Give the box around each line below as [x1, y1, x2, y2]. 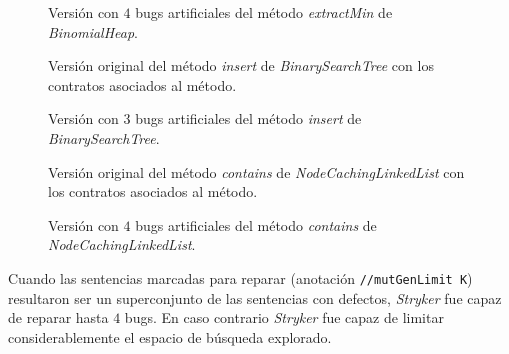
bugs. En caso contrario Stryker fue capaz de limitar [124, 307, 444, 328]
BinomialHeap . [48, 21, 139, 42]
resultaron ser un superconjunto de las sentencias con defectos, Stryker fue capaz [8, 287, 502, 308]
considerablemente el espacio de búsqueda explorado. [8, 326, 332, 347]
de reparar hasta [8, 307, 109, 328]
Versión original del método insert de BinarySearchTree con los [48, 55, 434, 76]
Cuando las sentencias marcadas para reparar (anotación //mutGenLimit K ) [8, 267, 473, 288]
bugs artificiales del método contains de [135, 214, 377, 235]
